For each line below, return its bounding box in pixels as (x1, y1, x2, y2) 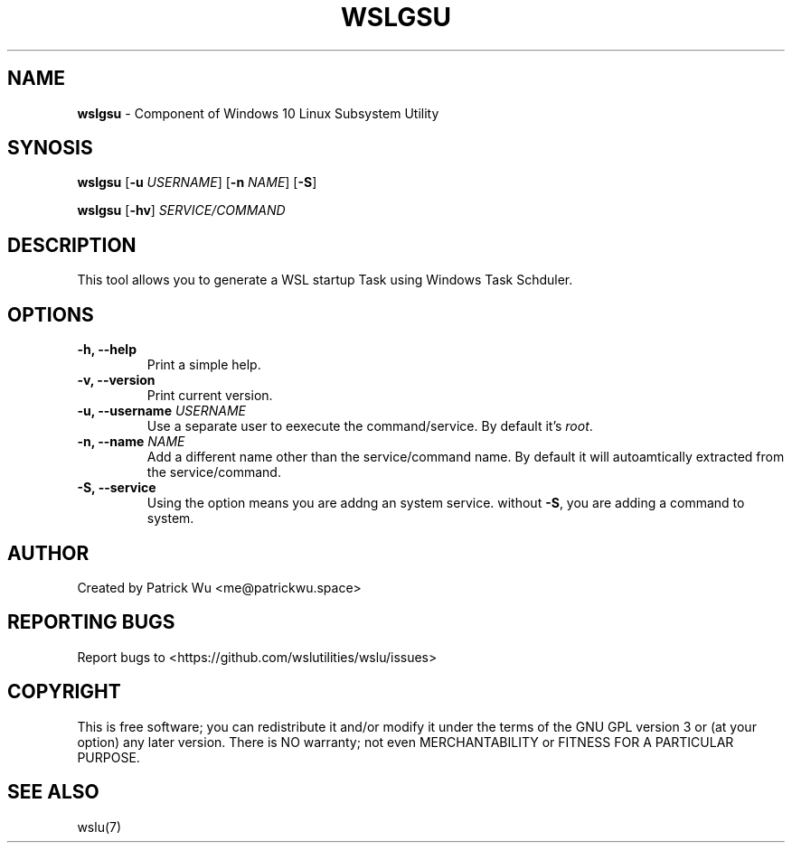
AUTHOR (7, 541, 90, 565)
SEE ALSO (7, 780, 99, 804)
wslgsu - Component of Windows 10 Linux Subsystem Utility (77, 105, 439, 121)
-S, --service (77, 480, 156, 496)
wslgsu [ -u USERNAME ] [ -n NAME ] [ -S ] (77, 174, 317, 191)
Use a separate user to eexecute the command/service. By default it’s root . (146, 418, 593, 434)
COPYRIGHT (7, 680, 121, 704)
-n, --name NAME (77, 434, 185, 450)
